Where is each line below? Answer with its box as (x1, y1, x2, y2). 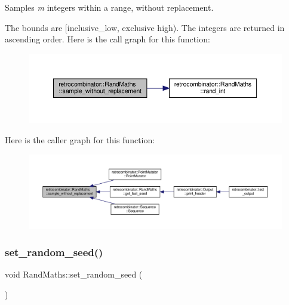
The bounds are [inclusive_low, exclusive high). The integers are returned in (5, 21, 285, 33)
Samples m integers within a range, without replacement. (5, 1, 214, 13)
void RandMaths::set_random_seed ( (5, 268, 143, 281)
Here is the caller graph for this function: (5, 133, 155, 146)
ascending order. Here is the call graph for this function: (5, 33, 210, 45)
